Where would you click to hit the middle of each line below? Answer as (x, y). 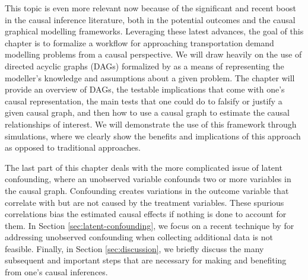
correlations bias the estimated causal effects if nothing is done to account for (146, 214)
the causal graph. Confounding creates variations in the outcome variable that (147, 190)
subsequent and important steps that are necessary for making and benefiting (146, 260)
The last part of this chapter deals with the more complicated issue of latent (144, 167)
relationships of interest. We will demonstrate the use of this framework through (151, 124)
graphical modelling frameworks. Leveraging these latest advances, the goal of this (154, 31)
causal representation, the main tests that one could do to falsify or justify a (144, 101)
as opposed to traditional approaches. (73, 147)
